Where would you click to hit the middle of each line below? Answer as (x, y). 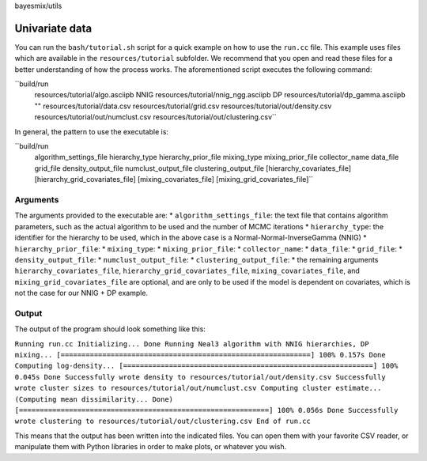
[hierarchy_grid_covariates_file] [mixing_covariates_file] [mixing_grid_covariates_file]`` (174, 179)
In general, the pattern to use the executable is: (92, 131)
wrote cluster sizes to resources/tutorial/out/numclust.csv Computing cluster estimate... (198, 388)
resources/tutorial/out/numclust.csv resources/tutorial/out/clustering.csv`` (155, 117)
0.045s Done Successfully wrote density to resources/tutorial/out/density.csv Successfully (200, 377)
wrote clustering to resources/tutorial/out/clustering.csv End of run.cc (163, 421)
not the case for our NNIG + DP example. (81, 293)
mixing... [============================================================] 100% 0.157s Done (200, 355)
